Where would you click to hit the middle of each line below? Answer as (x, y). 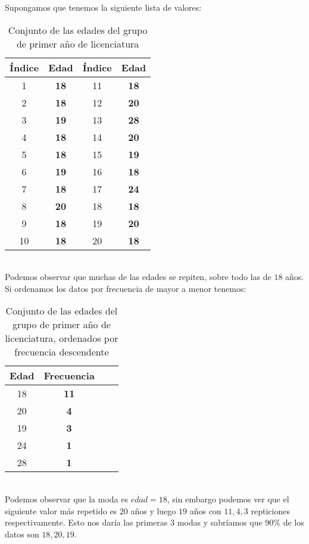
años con (205, 510)
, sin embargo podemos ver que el (228, 499)
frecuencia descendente (62, 352)
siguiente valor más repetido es (61, 510)
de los (294, 522)
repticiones (270, 510)
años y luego (153, 510)
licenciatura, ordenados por (62, 338)
